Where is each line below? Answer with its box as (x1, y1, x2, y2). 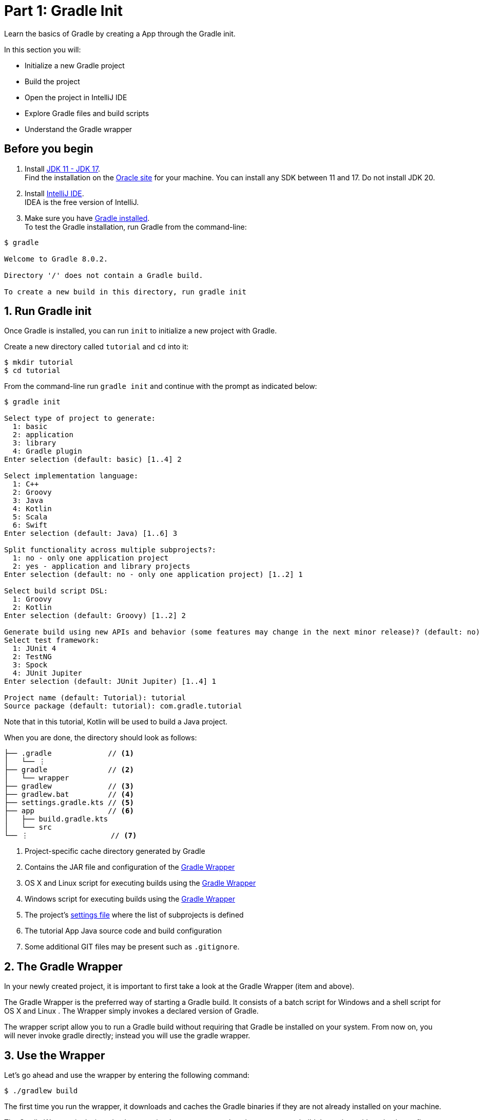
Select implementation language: (4, 472, 139, 480)
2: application (12, 431, 73, 439)
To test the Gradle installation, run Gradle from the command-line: (25, 222, 247, 231)
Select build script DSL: (4, 587, 108, 595)
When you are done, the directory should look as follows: (4, 733, 197, 742)
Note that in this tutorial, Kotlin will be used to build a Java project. (4, 717, 228, 726)
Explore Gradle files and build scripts (25, 108, 149, 118)
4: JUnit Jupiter (12, 669, 82, 678)
